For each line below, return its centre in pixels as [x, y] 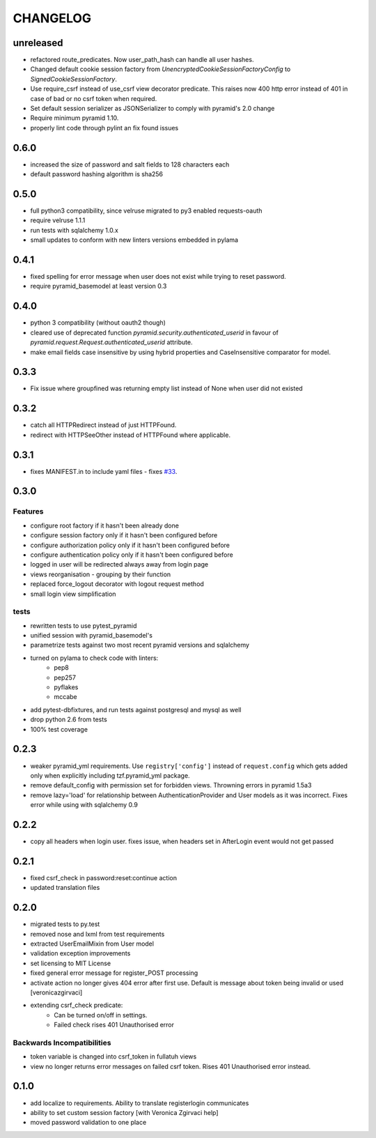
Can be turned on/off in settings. [101, 1015]
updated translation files [65, 888]
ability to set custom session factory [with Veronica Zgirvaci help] [124, 1112]
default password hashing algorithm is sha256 [97, 174]
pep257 [65, 677]
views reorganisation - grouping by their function [101, 574]
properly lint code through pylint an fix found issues [104, 128]
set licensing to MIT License [71, 963]
